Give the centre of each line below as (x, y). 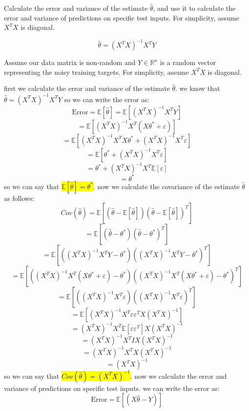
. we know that (198, 88)
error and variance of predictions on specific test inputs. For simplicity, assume (122, 17)
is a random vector (188, 62)
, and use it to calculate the (194, 8)
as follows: (19, 198)
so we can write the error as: (107, 99)
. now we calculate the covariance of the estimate (166, 186)
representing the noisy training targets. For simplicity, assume (96, 72)
